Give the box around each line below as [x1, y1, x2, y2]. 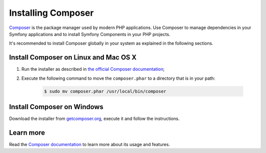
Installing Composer [9, 7, 94, 18]
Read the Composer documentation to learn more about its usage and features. [9, 142, 170, 148]
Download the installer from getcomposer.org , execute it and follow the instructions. [9, 116, 180, 122]
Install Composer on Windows [9, 103, 103, 111]
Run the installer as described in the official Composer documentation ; [21, 66, 165, 72]
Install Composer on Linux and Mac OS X [9, 53, 137, 61]
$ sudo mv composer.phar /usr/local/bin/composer [44, 89, 166, 94]
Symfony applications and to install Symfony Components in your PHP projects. [9, 31, 170, 37]
